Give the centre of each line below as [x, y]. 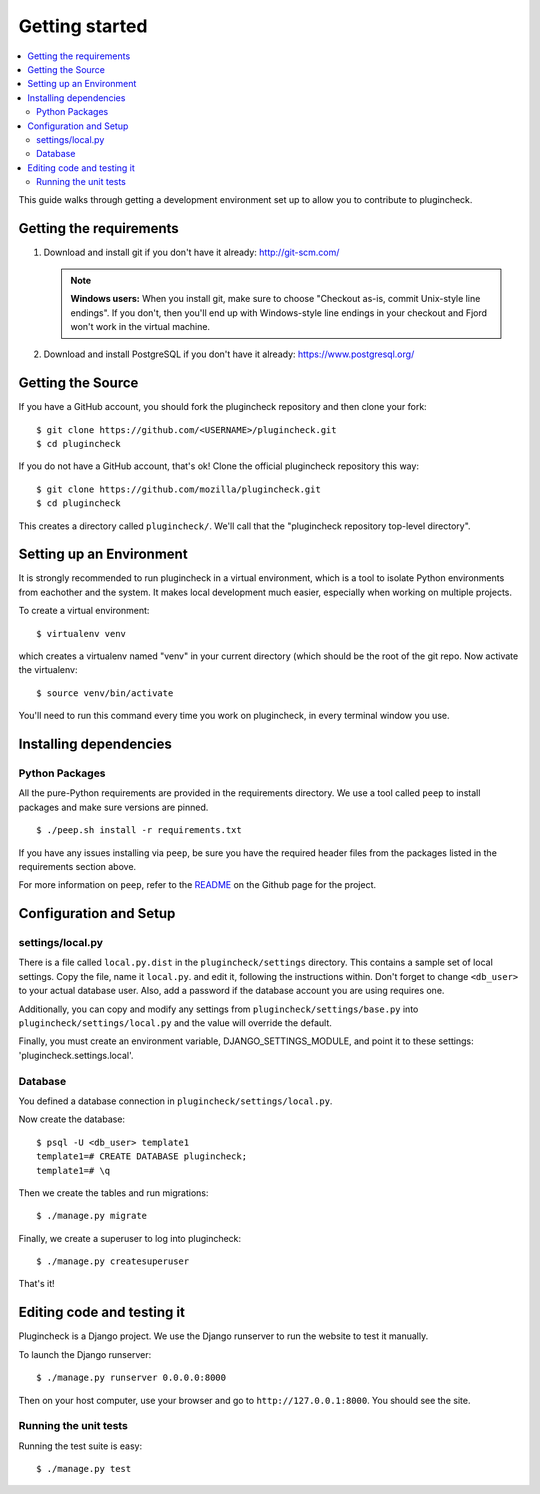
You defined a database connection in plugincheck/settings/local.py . [175, 1101]
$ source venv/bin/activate [105, 693]
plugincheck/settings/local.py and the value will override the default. [175, 1023]
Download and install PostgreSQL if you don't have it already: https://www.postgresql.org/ [229, 354]
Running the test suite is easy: [80, 1446]
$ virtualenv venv [81, 633]
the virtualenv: [48, 670]
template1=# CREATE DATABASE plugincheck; [142, 1156]
